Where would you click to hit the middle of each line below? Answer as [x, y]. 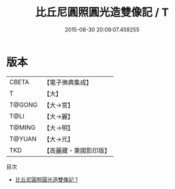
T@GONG [23, 105]
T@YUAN [23, 139]
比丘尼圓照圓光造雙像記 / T [102, 12]
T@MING [22, 127]
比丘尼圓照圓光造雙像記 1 [46, 179]
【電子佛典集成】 [68, 82]
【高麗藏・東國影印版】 [77, 150]
